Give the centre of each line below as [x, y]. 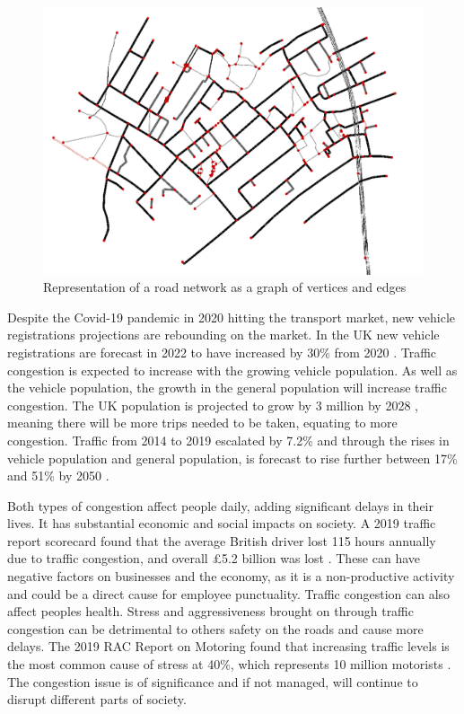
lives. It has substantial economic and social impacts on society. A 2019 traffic [222, 523]
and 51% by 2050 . [58, 476]
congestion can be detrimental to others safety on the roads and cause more [215, 628]
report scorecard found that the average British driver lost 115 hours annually [222, 540]
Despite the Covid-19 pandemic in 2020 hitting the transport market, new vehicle [232, 317]
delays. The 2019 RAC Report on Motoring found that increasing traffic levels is [228, 646]
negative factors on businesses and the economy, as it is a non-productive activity [231, 576]
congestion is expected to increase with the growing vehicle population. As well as [232, 370]
